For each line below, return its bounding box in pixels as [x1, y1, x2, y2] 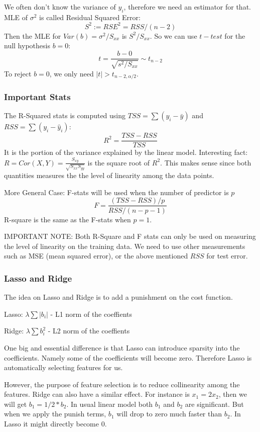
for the [224, 30, 245, 41]
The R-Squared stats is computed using [4, 110, 126, 121]
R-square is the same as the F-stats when [4, 214, 131, 224]
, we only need [49, 68, 94, 78]
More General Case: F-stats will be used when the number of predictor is [4, 187, 229, 197]
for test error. [206, 250, 248, 261]
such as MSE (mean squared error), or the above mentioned [4, 250, 188, 261]
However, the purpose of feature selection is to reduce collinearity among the [4, 379, 240, 389]
